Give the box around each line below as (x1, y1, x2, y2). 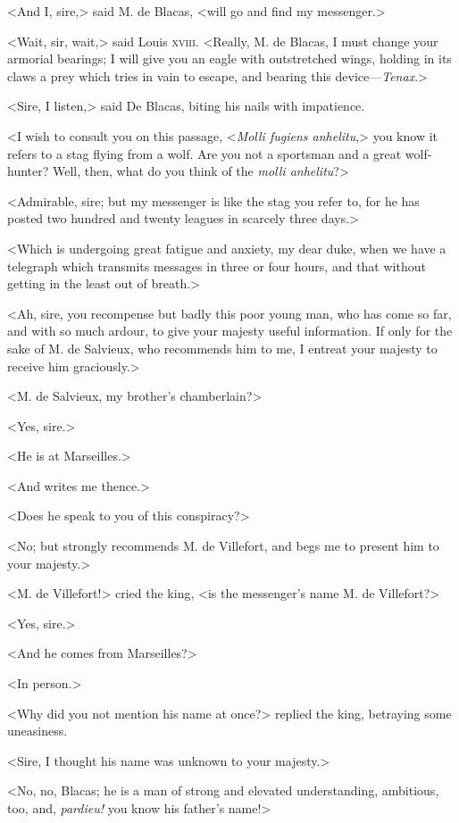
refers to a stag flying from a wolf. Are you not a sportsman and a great (7, 144, 402, 162)
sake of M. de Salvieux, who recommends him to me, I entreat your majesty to (7, 338, 438, 357)
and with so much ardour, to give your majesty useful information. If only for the (7, 321, 453, 340)
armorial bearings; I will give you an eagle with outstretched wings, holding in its (7, 49, 452, 68)
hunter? (7, 162, 49, 180)
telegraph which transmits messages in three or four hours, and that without (7, 256, 426, 275)
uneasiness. (7, 721, 68, 740)
